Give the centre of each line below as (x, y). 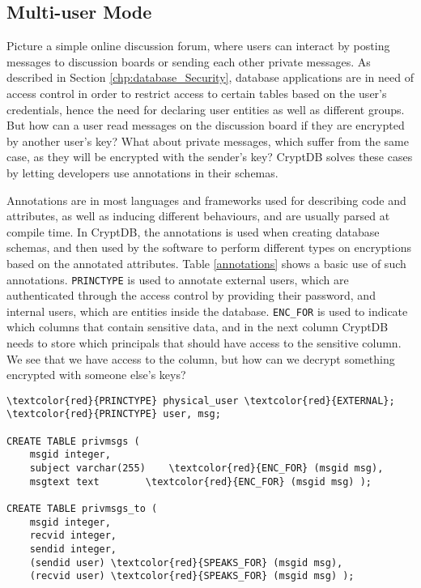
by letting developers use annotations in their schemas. (142, 172)
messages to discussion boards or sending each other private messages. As (189, 61)
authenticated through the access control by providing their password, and (191, 295)
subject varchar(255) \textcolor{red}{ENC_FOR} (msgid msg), (206, 469)
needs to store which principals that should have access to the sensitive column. (204, 343)
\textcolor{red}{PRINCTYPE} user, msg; (114, 414)
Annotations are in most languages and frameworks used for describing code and (206, 200)
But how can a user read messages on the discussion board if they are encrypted (206, 125)
